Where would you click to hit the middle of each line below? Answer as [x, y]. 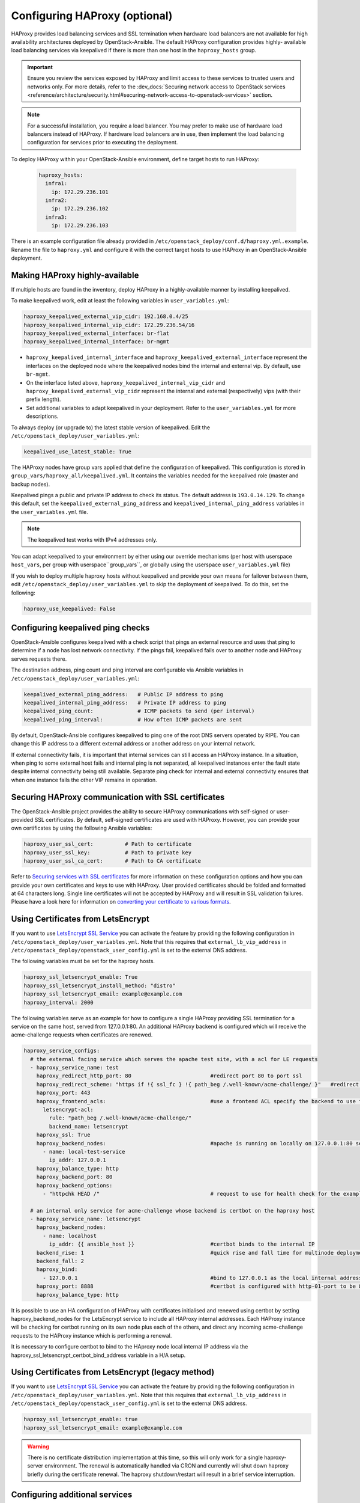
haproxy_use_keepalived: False [70, 608]
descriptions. [42, 416]
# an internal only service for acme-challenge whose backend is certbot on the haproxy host [172, 1211]
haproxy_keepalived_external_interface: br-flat [97, 333]
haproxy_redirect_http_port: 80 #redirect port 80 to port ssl [169, 1076]
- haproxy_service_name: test [75, 1068]
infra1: [56, 184]
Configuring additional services [72, 1494]
